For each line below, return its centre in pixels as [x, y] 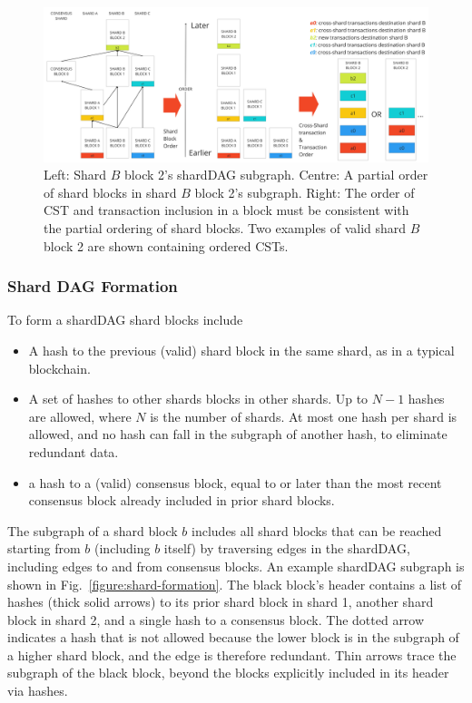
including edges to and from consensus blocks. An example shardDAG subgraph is [236, 566]
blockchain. [59, 368]
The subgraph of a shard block [93, 530]
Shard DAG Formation [93, 286]
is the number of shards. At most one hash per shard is [304, 416]
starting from [44, 548]
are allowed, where [80, 416]
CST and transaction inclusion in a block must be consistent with [226, 210]
